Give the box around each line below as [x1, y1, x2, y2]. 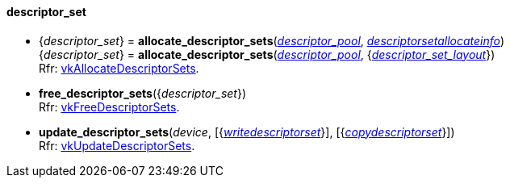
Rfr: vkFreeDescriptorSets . [39, 99, 180, 114]
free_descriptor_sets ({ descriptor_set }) [39, 86, 247, 100]
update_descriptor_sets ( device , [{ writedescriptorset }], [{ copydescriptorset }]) [39, 124, 455, 139]
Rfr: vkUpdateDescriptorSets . [39, 138, 195, 153]
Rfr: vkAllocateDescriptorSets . [39, 61, 199, 75]
